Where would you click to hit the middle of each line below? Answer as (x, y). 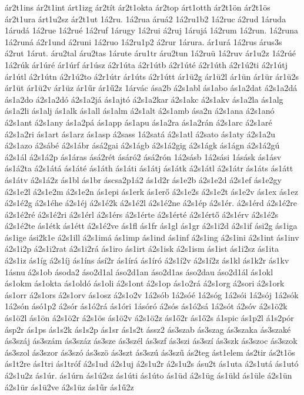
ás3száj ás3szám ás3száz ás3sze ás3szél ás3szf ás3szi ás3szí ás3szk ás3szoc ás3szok (151, 341)
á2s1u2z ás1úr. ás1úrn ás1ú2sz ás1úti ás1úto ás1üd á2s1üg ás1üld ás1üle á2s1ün (148, 375)
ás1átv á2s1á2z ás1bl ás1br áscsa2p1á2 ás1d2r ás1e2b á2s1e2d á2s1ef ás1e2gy (143, 179)
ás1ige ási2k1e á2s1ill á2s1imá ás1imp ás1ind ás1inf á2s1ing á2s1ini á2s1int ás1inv (152, 237)
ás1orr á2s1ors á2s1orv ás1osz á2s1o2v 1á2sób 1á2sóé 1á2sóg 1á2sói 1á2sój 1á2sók (152, 294)
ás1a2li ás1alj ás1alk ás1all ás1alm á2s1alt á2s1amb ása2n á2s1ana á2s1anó (140, 111)
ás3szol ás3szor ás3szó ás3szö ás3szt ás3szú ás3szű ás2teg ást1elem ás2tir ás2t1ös (150, 352)
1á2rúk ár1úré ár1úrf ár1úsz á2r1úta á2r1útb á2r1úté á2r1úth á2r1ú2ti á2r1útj (146, 64)
